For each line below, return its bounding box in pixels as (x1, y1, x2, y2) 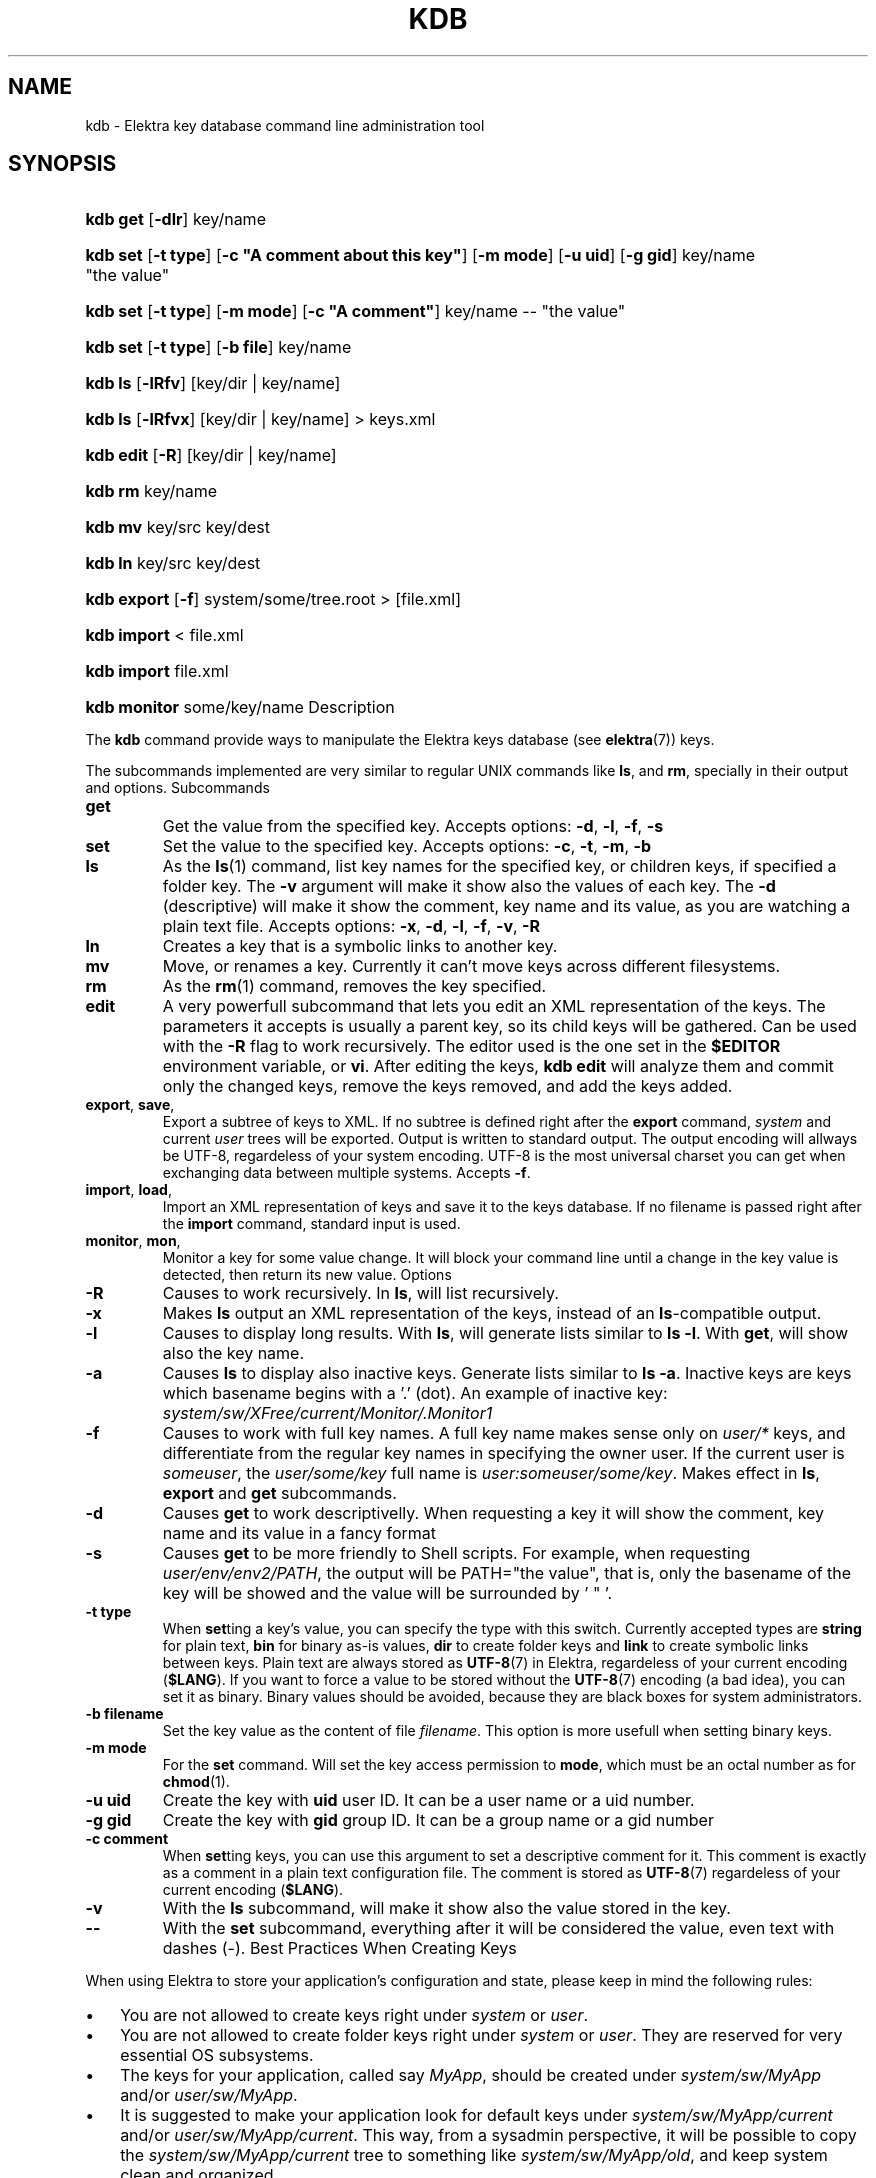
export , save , (85, 1096, 175, 1114)
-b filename (85, 1705, 164, 1723)
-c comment (85, 1830, 169, 1848)
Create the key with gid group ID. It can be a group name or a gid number (162, 1810, 714, 1831)
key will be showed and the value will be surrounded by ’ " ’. (162, 1583, 613, 1604)
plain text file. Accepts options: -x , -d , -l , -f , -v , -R (162, 916, 541, 937)
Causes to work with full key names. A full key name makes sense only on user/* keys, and (162, 1423, 846, 1444)
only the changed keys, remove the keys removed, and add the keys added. (162, 1076, 733, 1097)
